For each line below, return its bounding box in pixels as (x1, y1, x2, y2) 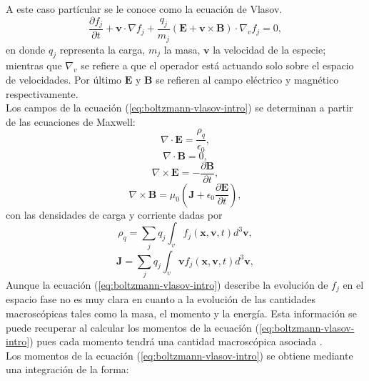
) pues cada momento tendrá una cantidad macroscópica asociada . (29, 334, 323, 349)
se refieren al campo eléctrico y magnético (156, 71, 339, 86)
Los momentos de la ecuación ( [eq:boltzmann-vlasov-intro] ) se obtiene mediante (6, 347, 353, 362)
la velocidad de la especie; (213, 41, 326, 56)
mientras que (6, 58, 62, 73)
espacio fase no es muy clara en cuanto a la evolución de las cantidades (6, 292, 315, 307)
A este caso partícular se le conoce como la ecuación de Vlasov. (6, 1, 283, 16)
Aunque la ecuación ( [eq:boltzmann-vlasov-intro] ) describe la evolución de (6, 277, 328, 292)
